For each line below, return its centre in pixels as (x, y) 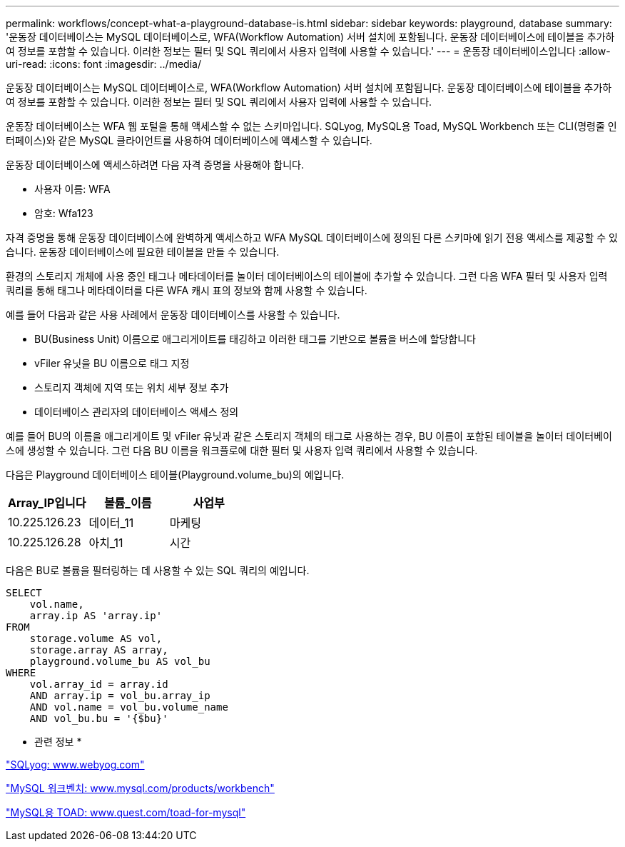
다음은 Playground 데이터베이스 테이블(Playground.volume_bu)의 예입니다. (175, 475)
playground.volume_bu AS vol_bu (120, 661)
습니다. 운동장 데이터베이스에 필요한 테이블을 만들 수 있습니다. (143, 252)
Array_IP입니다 (47, 503)
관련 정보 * (58, 742)
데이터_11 (111, 523)
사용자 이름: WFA (72, 189)
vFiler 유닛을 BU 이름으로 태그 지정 (112, 363)
